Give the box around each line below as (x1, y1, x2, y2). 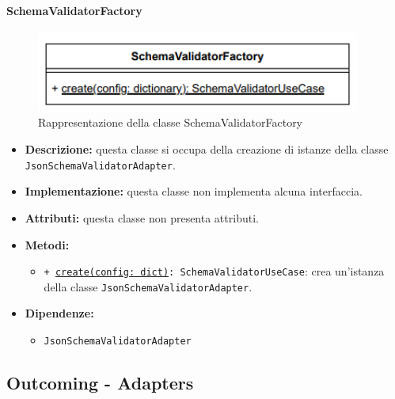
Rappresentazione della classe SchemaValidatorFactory (38, 114, 303, 131)
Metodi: (25, 236, 70, 253)
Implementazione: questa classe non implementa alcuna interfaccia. (25, 183, 363, 199)
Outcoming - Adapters (6, 370, 194, 395)
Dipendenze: (25, 305, 94, 321)
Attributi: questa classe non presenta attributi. (25, 209, 259, 226)
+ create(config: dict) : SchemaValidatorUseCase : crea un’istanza (44, 263, 385, 279)
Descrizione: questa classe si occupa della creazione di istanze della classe (25, 141, 389, 158)
